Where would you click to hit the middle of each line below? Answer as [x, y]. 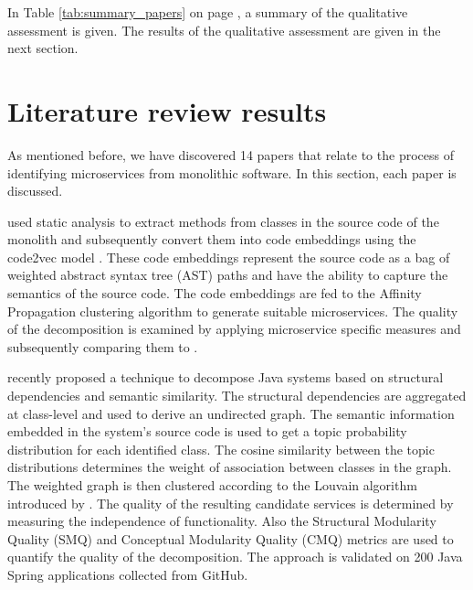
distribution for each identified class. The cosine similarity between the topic [221, 449]
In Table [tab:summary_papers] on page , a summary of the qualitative [208, 12]
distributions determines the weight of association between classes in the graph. [230, 467]
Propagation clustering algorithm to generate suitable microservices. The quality [233, 311]
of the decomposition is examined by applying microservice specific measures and [234, 329]
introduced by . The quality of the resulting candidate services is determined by [231, 503]
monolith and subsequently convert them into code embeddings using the [212, 239]
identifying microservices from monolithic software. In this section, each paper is [232, 172]
